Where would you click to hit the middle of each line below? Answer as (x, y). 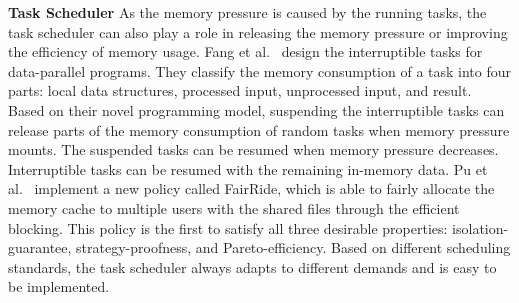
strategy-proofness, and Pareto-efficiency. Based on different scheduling (293, 247)
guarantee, (40, 247)
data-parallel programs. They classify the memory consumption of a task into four (260, 70)
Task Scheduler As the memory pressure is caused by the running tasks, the (247, 12)
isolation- (480, 227)
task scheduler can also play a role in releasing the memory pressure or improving (258, 31)
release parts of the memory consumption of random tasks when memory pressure (259, 129)
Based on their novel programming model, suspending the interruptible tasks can (256, 109)
